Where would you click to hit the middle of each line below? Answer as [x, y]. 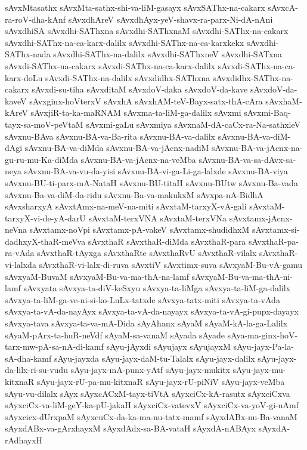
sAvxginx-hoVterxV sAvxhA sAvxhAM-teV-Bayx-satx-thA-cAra [146, 101]
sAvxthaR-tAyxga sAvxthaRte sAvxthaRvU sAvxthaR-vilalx [147, 253]
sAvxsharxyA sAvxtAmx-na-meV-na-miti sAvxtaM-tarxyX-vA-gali [126, 206]
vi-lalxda [21, 265]
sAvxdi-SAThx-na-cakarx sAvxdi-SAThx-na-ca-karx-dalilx [110, 65]
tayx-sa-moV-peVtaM [44, 124]
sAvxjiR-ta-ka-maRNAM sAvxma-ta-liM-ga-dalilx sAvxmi [136, 112]
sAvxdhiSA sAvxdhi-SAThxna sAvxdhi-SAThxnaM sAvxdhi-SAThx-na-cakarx [147, 31]
